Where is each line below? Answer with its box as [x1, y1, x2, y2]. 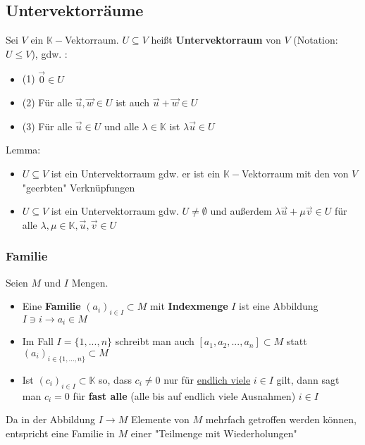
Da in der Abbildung [6, 412, 96, 427]
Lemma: [6, 142, 41, 157]
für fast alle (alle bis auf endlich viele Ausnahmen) [73, 388, 296, 403]
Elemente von [130, 412, 190, 427]
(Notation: [293, 32, 338, 47]
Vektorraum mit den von [242, 165, 349, 180]
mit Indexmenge [149, 299, 228, 313]
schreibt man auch [115, 334, 194, 349]
